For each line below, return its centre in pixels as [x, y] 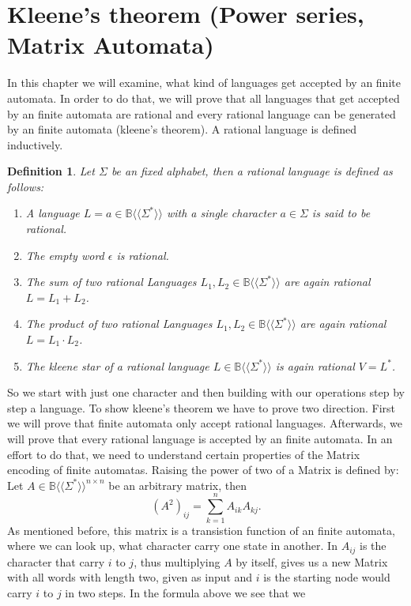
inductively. [35, 144]
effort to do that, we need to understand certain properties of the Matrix [184, 454]
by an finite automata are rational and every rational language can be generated [202, 113]
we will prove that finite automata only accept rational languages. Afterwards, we [205, 423]
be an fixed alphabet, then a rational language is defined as [252, 171]
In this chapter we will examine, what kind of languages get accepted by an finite [204, 83]
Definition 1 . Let [51, 171]
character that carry [56, 561]
